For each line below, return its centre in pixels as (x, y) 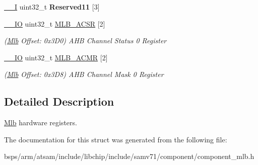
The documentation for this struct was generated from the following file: (116, 139)
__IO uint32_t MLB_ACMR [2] (56, 57)
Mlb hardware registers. (41, 122)
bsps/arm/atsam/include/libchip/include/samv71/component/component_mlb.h (129, 156)
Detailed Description (59, 101)
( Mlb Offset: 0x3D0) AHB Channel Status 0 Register (85, 40)
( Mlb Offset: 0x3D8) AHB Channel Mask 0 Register (84, 74)
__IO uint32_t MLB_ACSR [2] (55, 23)
